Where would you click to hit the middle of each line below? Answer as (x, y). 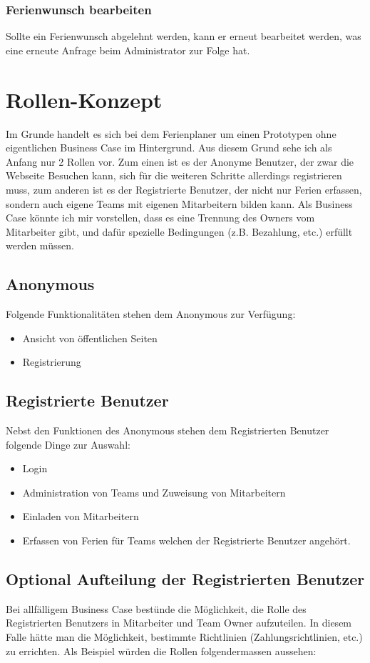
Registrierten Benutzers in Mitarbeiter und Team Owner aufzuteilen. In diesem (179, 623)
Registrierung (52, 362)
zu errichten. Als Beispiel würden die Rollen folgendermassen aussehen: (161, 650)
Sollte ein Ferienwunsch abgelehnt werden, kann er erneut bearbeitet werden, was (184, 36)
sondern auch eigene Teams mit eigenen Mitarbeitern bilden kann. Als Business (179, 203)
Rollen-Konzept (84, 99)
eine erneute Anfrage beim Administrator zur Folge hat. (128, 50)
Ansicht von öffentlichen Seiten (90, 338)
